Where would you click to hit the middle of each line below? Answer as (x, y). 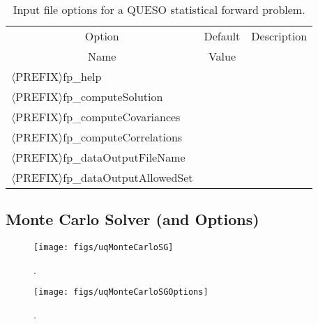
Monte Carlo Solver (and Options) (132, 219)
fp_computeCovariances (122, 117)
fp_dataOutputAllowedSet (128, 177)
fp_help (82, 76)
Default (222, 36)
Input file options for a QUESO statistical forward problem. (159, 9)
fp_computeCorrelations (123, 137)
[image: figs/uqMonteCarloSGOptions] (121, 292)
